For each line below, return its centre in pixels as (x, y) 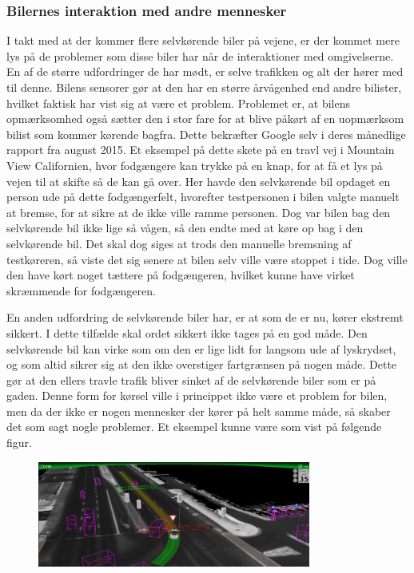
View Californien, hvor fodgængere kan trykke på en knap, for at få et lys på (195, 165)
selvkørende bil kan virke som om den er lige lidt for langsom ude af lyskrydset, (201, 348)
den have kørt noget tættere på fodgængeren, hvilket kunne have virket (181, 275)
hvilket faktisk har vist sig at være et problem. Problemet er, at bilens (179, 103)
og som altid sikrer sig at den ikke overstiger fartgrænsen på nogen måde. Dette (202, 364)
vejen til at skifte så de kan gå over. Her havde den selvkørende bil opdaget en (199, 181)
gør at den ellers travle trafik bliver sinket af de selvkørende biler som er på (191, 379)
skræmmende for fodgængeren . (81, 290)
